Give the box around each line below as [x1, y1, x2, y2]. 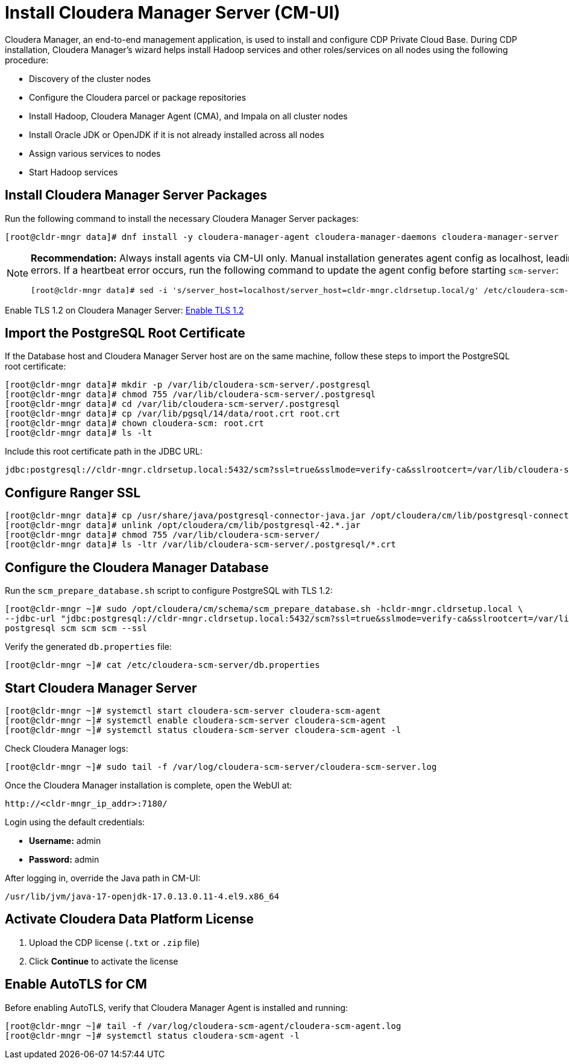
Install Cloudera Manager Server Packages [5, 187, 267, 203]
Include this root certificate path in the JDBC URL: [5, 446, 203, 457]
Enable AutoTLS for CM [5, 977, 147, 992]
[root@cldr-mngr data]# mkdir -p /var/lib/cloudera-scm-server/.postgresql [5, 380, 371, 390]
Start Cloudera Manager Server [5, 680, 197, 696]
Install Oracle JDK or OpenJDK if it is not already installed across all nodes [29, 129, 324, 140]
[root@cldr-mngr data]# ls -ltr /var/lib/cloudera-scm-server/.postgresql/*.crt [5, 540, 397, 550]
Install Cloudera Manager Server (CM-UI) [5, 2, 341, 23]
